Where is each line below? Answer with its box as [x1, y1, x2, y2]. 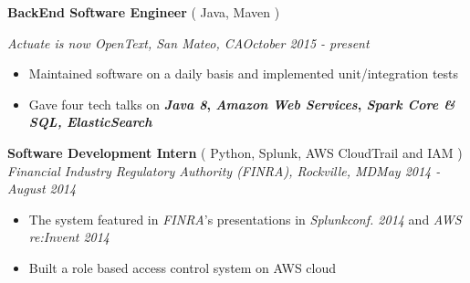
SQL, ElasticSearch [28, 112, 152, 131]
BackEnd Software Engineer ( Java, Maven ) [7, 3, 280, 21]
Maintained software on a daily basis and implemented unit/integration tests [28, 64, 459, 83]
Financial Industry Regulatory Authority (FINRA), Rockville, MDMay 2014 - [7, 161, 441, 180]
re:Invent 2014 [28, 227, 110, 246]
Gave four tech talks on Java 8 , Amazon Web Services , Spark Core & [28, 94, 455, 113]
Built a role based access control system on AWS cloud [28, 257, 337, 277]
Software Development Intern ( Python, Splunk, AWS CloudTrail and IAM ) [7, 142, 463, 162]
